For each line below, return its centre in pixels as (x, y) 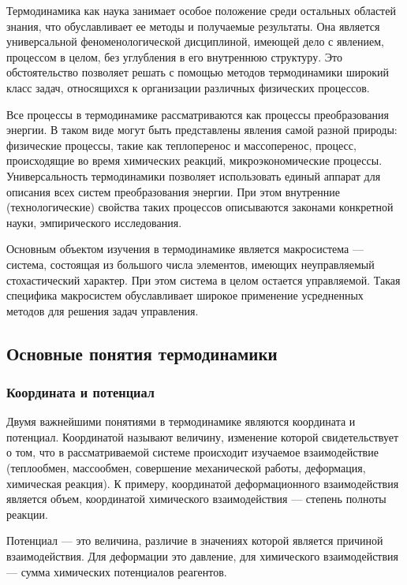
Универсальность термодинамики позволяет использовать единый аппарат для (194, 175)
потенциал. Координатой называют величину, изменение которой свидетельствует (203, 436)
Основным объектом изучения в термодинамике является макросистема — (185, 249)
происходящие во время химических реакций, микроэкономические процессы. (194, 160)
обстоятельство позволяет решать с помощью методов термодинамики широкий (198, 72)
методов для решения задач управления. (103, 310)
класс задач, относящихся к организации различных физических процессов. (188, 87)
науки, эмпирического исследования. (94, 222)
